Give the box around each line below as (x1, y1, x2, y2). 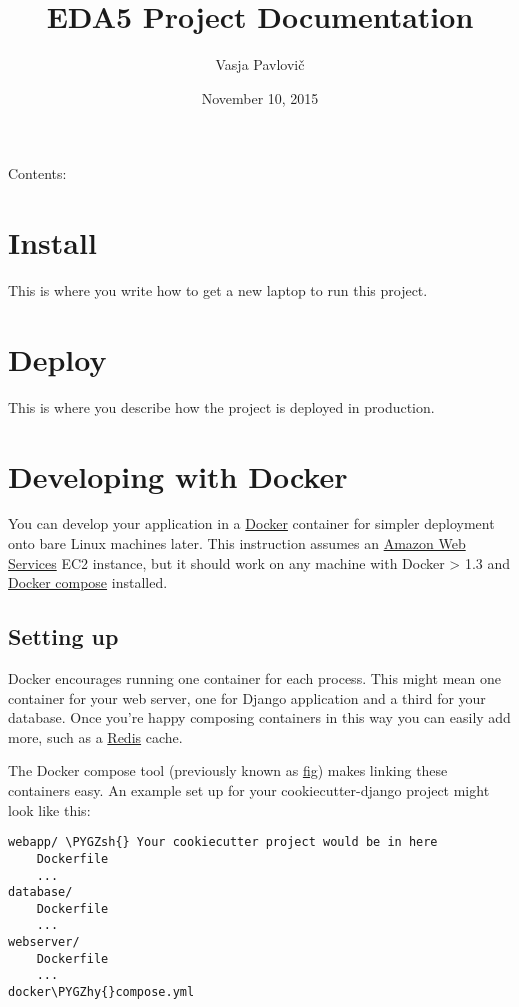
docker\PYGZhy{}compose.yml (8, 985, 195, 1000)
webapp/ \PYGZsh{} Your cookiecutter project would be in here (8, 835, 438, 850)
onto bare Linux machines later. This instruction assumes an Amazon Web (8, 533, 466, 554)
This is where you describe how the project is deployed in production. (8, 396, 435, 417)
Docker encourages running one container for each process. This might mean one (8, 668, 502, 689)
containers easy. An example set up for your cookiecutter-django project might (8, 780, 490, 801)
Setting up (8, 621, 119, 652)
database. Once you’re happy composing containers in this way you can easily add (8, 707, 511, 728)
